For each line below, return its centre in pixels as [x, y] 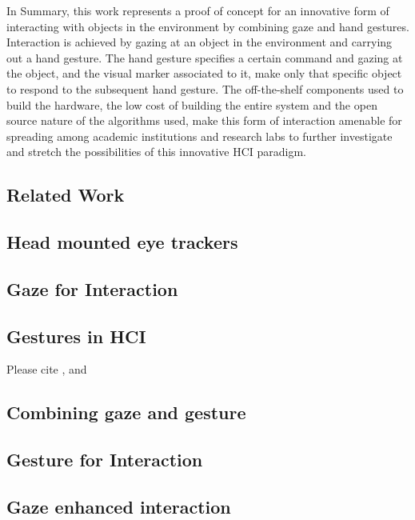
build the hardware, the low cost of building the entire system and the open [192, 104]
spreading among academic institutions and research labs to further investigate [200, 136]
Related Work [66, 195]
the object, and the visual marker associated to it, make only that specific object [204, 73]
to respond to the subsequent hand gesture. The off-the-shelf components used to [205, 88]
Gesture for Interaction [105, 460]
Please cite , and [47, 369]
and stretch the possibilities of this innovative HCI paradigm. [156, 152]
